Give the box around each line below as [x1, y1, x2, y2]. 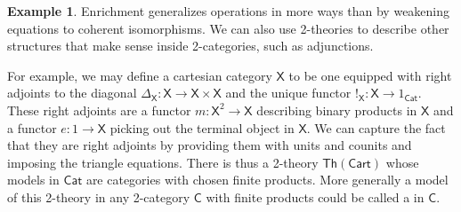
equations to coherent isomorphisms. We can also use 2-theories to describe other [7, 19, 449, 37]
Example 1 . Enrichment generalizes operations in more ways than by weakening [7, 2, 450, 20]
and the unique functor [225, 83, 352, 102]
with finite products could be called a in [206, 187, 425, 206]
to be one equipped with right [288, 66, 452, 84]
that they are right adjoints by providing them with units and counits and [7, 136, 412, 154]
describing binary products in [256, 100, 417, 119]
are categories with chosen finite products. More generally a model [85, 170, 449, 189]
